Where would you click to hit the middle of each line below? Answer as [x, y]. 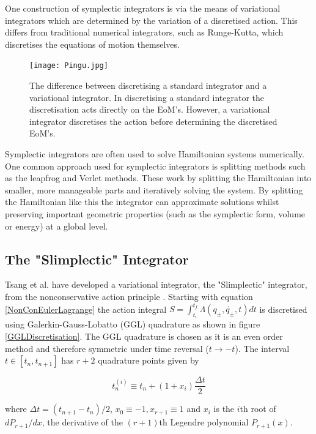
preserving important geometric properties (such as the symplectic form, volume [155, 213]
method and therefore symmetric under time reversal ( [107, 348]
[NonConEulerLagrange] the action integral [86, 309]
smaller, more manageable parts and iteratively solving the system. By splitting [154, 189]
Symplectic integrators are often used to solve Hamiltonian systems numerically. [155, 154]
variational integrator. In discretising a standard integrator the [147, 97]
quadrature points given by [149, 360]
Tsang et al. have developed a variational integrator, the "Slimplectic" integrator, [156, 284]
